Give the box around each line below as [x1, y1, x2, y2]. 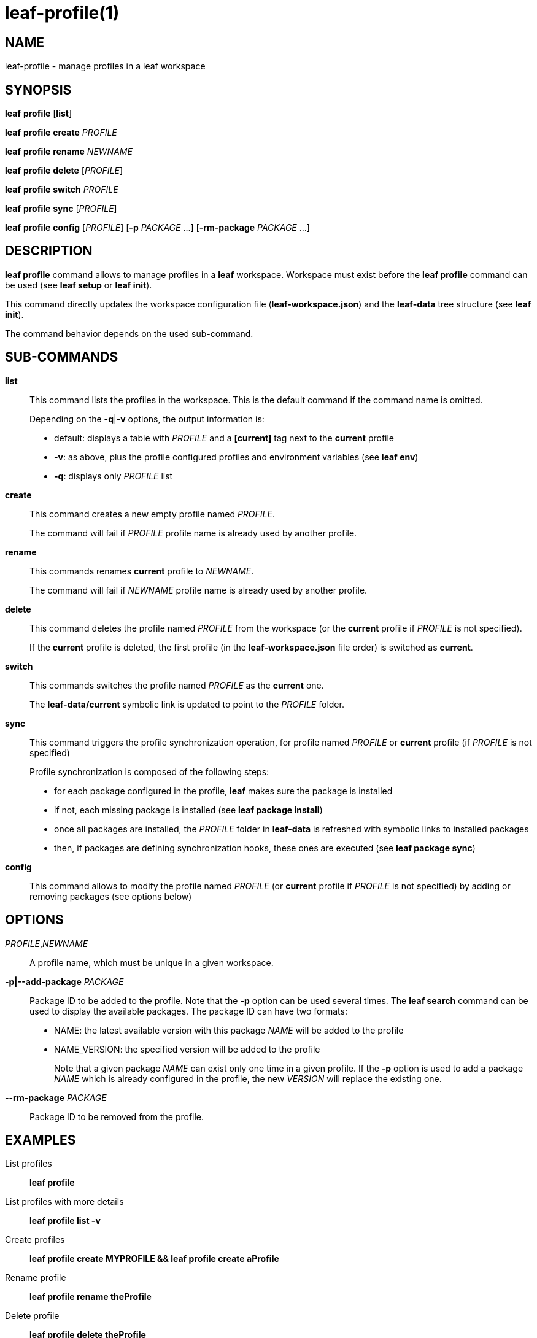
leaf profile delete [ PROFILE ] [5, 165, 123, 176]
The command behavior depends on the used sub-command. [5, 328, 253, 339]
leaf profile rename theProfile [29, 1291, 152, 1302]
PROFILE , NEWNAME [5, 938, 88, 949]
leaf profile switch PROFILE [5, 184, 118, 195]
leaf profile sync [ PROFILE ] [5, 203, 117, 214]
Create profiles [5, 1234, 65, 1245]
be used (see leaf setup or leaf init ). [5, 279, 152, 290]
